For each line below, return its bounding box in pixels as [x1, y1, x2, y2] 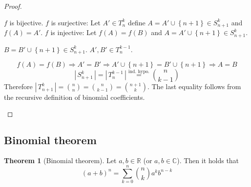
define [127, 17, 146, 27]
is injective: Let [50, 27, 97, 37]
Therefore [4, 81, 33, 92]
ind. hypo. [128, 69, 150, 74]
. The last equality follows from [147, 81, 241, 92]
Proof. [4, 1, 22, 11]
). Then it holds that [177, 155, 239, 165]
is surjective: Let [51, 17, 101, 27]
